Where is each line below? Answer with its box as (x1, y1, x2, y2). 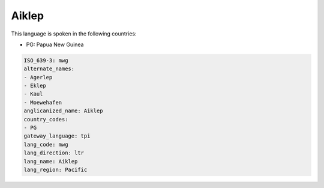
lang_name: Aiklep (23, 158, 78, 165)
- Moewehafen (23, 99, 62, 106)
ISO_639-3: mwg (23, 57, 68, 64)
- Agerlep (23, 74, 53, 80)
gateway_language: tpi (23, 133, 91, 139)
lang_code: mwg (23, 141, 68, 148)
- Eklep (23, 82, 46, 89)
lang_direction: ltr (23, 150, 84, 156)
